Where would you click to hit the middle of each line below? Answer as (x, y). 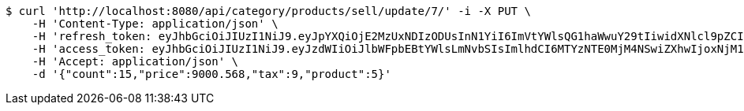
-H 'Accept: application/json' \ (135, 61)
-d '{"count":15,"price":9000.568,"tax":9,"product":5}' (211, 74)
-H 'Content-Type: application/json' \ (155, 24)
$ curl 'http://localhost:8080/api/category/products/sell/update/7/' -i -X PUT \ (268, 11)
